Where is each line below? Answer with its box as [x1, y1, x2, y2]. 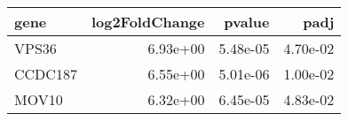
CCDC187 [14, 64, 77, 84]
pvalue [224, 11, 270, 32]
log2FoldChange [91, 11, 205, 32]
